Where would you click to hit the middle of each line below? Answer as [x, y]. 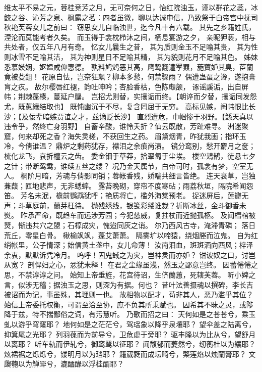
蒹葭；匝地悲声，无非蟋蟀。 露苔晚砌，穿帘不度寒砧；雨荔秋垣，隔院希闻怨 [129, 185]
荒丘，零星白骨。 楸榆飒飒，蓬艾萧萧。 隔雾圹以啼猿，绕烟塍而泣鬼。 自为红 [131, 235]
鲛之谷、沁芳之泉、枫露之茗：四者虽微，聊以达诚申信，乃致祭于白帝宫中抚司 [131, 17]
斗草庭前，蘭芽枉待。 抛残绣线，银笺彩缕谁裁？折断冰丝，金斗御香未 [132, 205]
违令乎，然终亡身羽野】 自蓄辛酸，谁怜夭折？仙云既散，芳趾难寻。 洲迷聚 [126, 126]
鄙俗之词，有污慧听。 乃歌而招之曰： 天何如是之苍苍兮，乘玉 [154, 314]
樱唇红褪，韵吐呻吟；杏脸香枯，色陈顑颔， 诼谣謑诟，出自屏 [149, 86]
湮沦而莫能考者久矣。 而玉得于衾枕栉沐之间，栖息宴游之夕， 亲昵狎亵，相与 [130, 37]
